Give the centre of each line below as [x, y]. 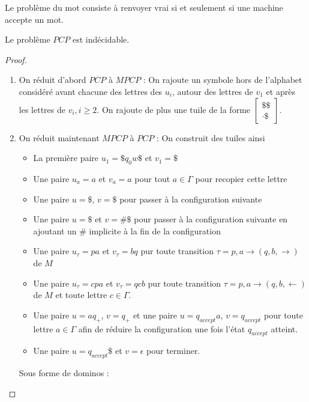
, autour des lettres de [212, 91]
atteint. [284, 328]
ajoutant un [55, 230]
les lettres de [42, 109]
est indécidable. [101, 39]
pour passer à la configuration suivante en [211, 219]
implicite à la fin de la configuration [155, 230]
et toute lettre [81, 295]
